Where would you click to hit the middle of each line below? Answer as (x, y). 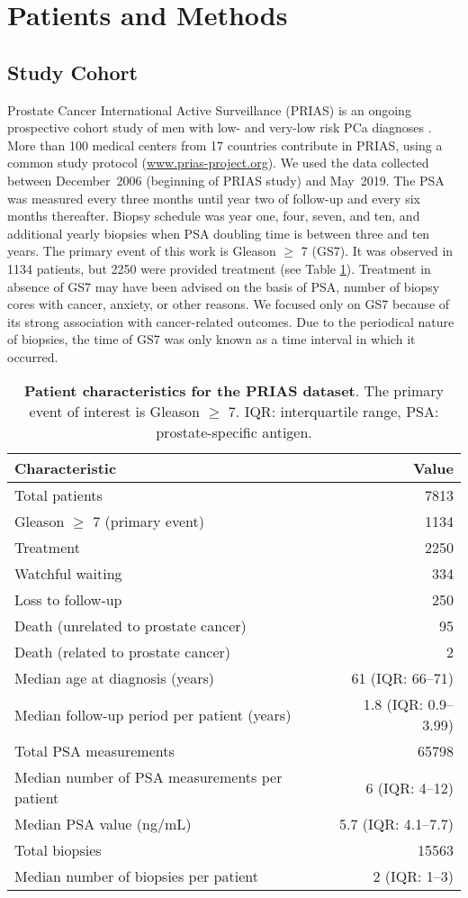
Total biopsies (58, 850)
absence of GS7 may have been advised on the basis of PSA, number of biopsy (224, 286)
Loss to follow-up (68, 600)
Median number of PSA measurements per (148, 777)
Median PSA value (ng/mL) (103, 824)
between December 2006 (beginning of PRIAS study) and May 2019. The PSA (226, 180)
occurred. (33, 356)
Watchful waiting (68, 574)
